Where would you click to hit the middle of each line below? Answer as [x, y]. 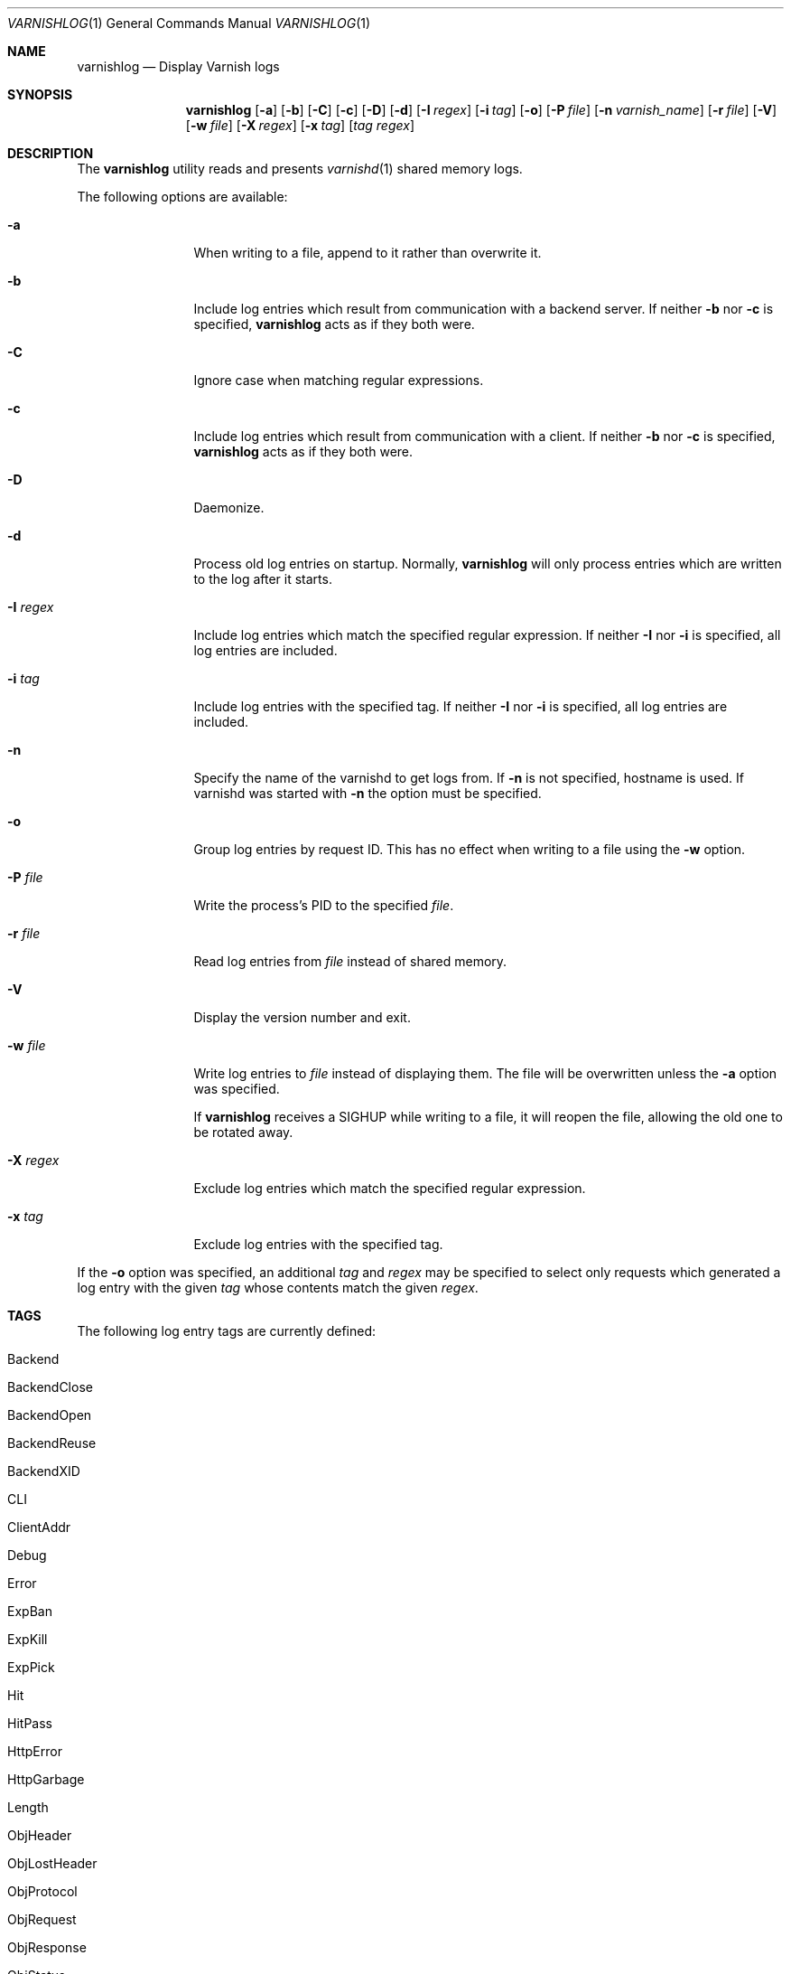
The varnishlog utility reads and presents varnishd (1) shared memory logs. [300, 169]
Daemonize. [229, 508]
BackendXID [44, 1471]
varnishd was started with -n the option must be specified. [368, 793]
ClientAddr [39, 1527]
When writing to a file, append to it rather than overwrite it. [368, 253]
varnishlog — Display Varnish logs [178, 66]
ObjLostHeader [52, 1863]
